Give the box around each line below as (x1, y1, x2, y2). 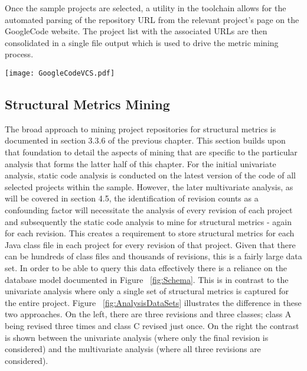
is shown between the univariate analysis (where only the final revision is (5, 331, 269, 343)
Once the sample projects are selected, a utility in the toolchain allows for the (5, 2, 286, 14)
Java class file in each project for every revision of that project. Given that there (5, 238, 296, 250)
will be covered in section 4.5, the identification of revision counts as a (5, 192, 259, 204)
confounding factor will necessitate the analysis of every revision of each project (5, 203, 293, 216)
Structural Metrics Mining (5, 95, 170, 113)
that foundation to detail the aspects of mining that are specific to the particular (5, 146, 298, 158)
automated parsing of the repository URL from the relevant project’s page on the (5, 13, 299, 25)
